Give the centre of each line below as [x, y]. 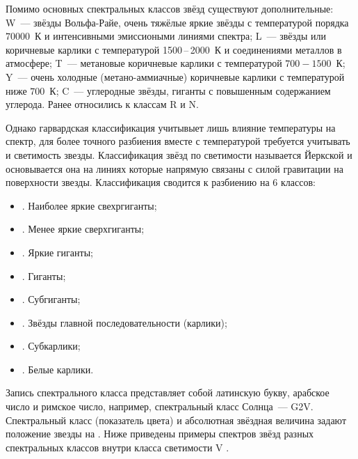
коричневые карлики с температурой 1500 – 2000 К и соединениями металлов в [174, 49]
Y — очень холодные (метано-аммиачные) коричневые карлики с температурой [175, 76]
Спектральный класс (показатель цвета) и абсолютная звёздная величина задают [176, 420]
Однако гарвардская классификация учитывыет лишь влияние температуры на [171, 127]
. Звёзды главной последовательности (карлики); [124, 322]
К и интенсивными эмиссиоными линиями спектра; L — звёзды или [180, 36]
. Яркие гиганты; [57, 252]
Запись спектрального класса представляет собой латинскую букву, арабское [168, 392]
